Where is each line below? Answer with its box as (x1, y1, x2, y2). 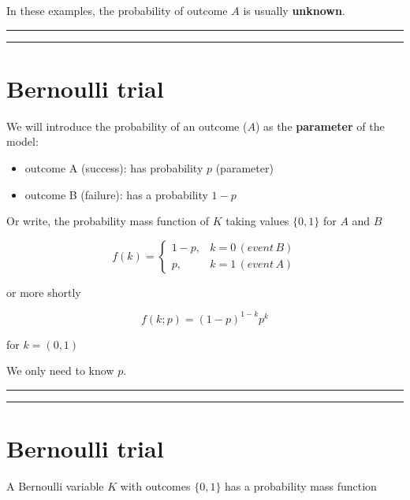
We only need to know (6, 362, 114, 379)
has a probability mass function (225, 478, 377, 494)
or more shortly (6, 283, 81, 300)
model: (6, 133, 39, 150)
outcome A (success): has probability (24, 159, 203, 176)
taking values (225, 213, 289, 229)
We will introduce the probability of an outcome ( (6, 117, 248, 134)
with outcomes (120, 478, 191, 494)
